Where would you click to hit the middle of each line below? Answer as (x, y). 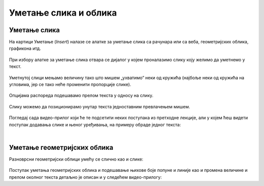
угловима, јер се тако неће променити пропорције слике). (70, 84)
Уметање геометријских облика (61, 147)
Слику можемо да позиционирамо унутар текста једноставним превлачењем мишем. (99, 106)
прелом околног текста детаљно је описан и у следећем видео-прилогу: (86, 177)
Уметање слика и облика (63, 13)
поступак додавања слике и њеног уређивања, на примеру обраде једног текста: (95, 124)
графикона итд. (25, 48)
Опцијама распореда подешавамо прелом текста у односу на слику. (81, 96)
